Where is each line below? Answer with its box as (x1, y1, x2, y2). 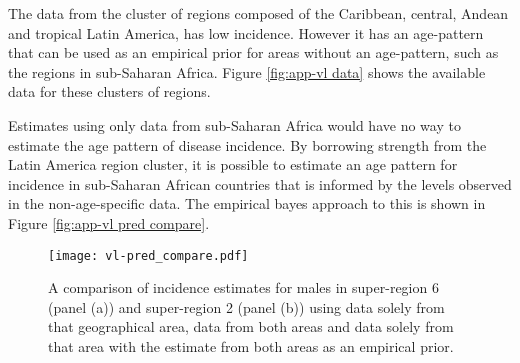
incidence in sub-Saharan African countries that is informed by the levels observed (8, 173, 512, 194)
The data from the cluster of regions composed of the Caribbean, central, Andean (8, 3, 509, 23)
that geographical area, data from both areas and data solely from (48, 316, 454, 337)
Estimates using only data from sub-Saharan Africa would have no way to (8, 114, 461, 135)
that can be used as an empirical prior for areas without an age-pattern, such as (8, 42, 499, 63)
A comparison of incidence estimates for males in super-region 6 (48, 277, 439, 298)
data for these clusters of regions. (8, 81, 211, 102)
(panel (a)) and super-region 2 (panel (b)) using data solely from (48, 296, 445, 317)
